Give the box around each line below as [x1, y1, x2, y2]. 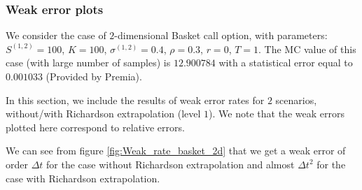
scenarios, [275, 92, 317, 107]
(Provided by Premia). [46, 69, 142, 83]
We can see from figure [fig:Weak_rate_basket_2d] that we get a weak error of [6, 143, 346, 158]
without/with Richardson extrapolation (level [6, 106, 201, 121]
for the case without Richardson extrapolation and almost [46, 156, 295, 171]
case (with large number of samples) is [6, 55, 171, 70]
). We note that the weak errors [209, 106, 344, 121]
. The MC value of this [258, 41, 356, 56]
